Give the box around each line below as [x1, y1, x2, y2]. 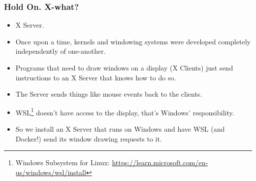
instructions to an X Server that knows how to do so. [15, 72, 176, 82]
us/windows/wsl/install [15, 167, 86, 177]
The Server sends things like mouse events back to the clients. [15, 89, 202, 99]
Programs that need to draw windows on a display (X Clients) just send [15, 63, 233, 72]
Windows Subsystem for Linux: [15, 157, 110, 168]
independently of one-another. [15, 46, 106, 56]
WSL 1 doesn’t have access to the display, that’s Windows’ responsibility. [15, 106, 234, 117]
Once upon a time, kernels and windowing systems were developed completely [15, 36, 251, 46]
